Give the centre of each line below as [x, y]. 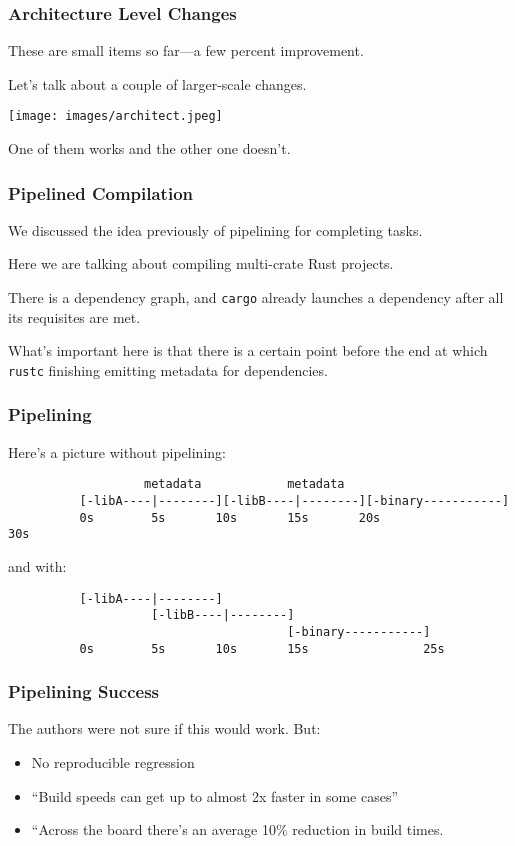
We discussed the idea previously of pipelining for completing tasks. [215, 229]
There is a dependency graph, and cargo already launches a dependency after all [256, 297]
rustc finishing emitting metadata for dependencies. [168, 369]
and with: [37, 566]
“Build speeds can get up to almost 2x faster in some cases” [215, 795]
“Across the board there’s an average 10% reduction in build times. [237, 829]
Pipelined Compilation [101, 192]
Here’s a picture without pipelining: [117, 451]
